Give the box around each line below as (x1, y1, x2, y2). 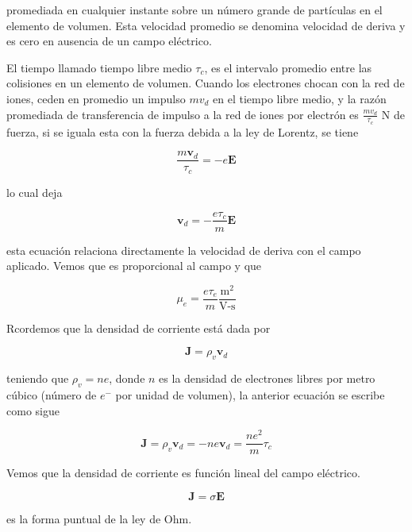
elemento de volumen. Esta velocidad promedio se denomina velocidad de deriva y (6, 17, 406, 33)
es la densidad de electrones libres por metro (159, 370, 375, 387)
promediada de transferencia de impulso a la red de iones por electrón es (6, 106, 359, 122)
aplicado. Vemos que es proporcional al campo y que (6, 257, 262, 274)
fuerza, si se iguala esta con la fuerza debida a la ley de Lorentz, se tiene (6, 123, 359, 140)
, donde (109, 370, 145, 387)
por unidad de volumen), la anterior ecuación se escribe (115, 387, 385, 403)
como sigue (6, 402, 60, 418)
